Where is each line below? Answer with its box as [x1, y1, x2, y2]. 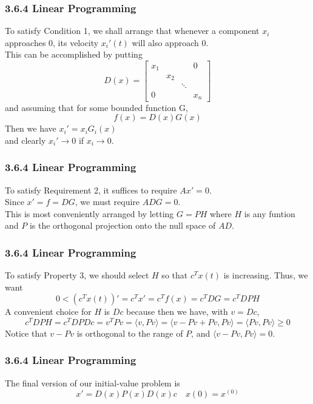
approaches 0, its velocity [5, 36, 99, 49]
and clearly [5, 133, 46, 146]
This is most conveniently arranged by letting [5, 207, 174, 220]
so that [161, 269, 188, 281]
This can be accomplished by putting [5, 48, 143, 61]
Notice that [5, 326, 47, 339]
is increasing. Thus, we [223, 269, 308, 281]
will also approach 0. [132, 36, 209, 49]
